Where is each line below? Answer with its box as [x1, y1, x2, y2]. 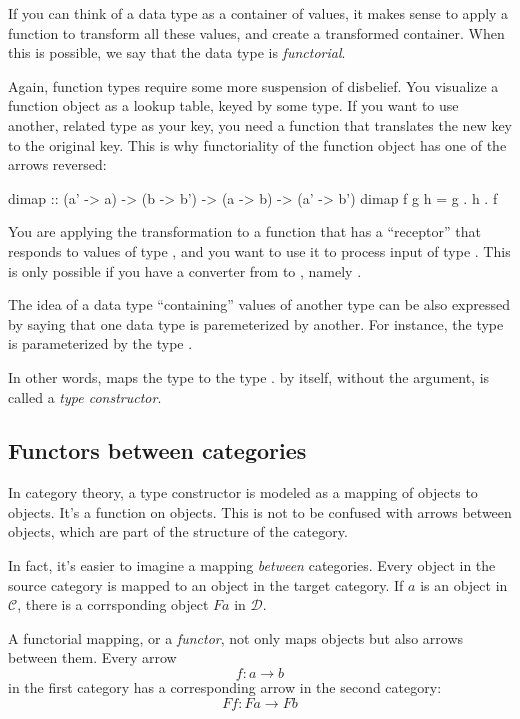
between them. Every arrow [8, 647, 177, 668]
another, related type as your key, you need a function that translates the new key [8, 114, 512, 135]
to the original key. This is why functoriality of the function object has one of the [8, 134, 507, 155]
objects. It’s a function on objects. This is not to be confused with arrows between [8, 501, 512, 522]
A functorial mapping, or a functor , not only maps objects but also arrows [8, 627, 464, 648]
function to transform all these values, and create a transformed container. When [8, 22, 505, 43]
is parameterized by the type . [8, 333, 193, 354]
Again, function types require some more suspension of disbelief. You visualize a [8, 75, 499, 96]
